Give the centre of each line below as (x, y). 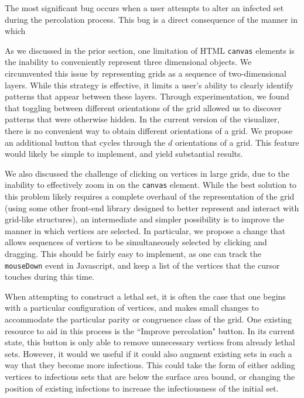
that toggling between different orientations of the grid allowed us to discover (143, 107)
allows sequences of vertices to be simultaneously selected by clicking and (136, 242)
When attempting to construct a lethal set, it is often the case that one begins (145, 296)
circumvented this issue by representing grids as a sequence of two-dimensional (146, 73)
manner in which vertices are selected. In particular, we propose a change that (145, 230)
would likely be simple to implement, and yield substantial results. (124, 154)
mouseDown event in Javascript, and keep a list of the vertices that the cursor (142, 265)
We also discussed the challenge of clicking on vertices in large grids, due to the (147, 173)
